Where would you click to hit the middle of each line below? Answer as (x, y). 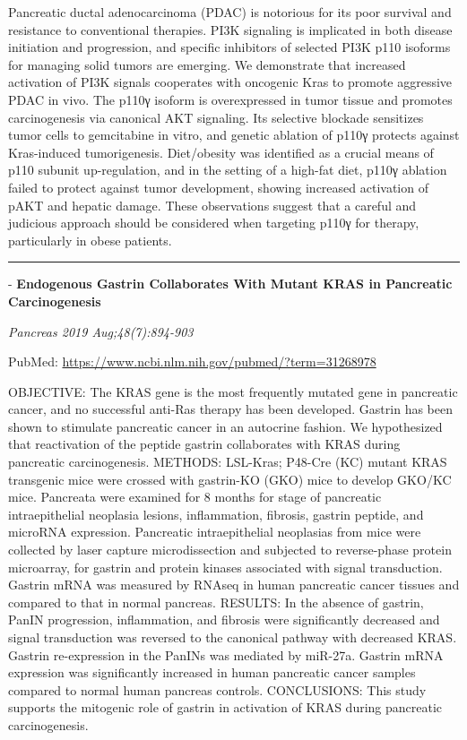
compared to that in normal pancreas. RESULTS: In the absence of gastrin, (216, 602)
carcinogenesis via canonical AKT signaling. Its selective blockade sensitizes (216, 117)
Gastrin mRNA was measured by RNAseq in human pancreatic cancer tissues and (234, 585)
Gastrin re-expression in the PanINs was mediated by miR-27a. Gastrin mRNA (226, 654)
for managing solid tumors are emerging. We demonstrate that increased (207, 64)
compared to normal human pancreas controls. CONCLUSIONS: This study (217, 689)
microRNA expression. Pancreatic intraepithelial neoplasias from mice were (215, 532)
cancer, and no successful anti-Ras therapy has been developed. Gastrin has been (230, 409)
